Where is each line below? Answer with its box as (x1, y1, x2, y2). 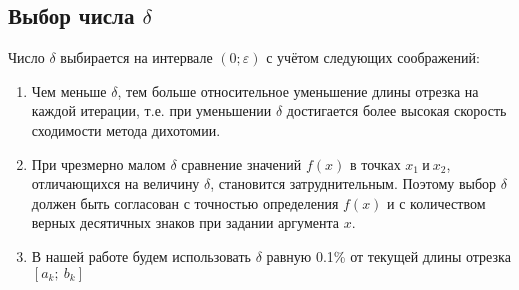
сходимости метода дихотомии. (31, 119, 221, 140)
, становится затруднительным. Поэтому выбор (210, 173, 497, 194)
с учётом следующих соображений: (266, 47, 480, 68)
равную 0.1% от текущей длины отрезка (266, 245, 511, 266)
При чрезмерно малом (31, 153, 166, 174)
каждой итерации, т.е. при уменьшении (31, 100, 272, 121)
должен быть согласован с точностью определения (31, 192, 339, 213)
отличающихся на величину (31, 173, 200, 194)
